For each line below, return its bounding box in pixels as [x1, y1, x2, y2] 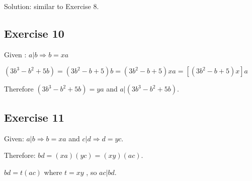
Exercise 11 [4, 109, 64, 125]
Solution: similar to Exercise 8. [4, 1, 99, 11]
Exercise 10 [4, 25, 64, 41]
